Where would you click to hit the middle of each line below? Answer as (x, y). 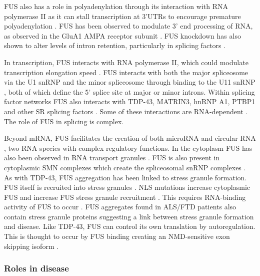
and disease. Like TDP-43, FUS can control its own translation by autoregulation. (130, 226)
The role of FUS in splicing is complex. (64, 121)
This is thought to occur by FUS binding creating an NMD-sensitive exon (117, 236)
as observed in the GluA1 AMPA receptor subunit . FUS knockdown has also (122, 35)
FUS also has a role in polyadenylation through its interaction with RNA (116, 6)
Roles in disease (36, 268)
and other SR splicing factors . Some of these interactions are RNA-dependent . (126, 111)
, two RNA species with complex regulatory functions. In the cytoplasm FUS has (128, 148)
